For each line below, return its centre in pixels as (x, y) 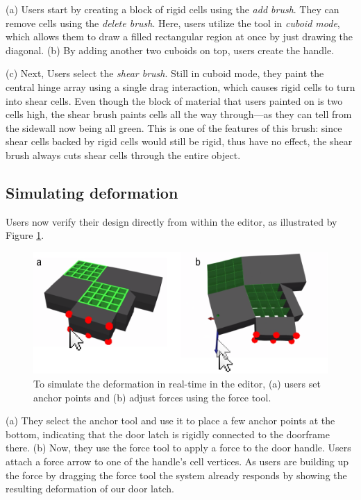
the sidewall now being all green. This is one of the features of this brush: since (174, 127)
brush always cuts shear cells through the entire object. (123, 155)
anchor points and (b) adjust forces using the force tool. (152, 397)
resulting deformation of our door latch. (90, 489)
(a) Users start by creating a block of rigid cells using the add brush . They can (173, 9)
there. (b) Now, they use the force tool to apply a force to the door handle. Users (178, 448)
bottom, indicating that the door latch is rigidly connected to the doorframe (168, 434)
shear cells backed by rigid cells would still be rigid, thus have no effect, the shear (179, 141)
